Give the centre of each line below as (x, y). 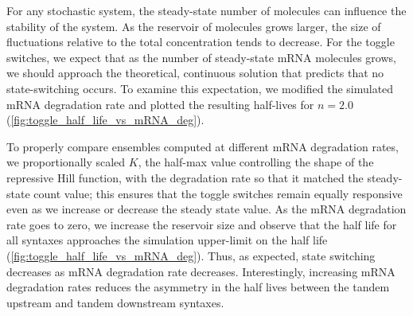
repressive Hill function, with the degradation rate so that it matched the (185, 177)
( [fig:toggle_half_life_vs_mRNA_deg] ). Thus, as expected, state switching (191, 255)
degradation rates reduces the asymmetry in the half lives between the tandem (198, 287)
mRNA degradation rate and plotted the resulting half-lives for (160, 104)
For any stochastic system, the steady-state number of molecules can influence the (206, 10)
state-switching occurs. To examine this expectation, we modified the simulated (200, 88)
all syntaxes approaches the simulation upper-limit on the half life (167, 240)
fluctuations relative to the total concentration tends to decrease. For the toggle (201, 42)
